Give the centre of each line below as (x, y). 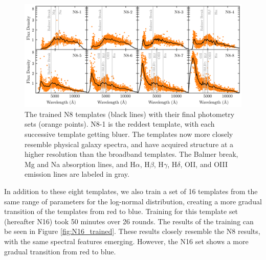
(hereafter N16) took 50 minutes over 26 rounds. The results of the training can (129, 221)
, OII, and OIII (204, 164)
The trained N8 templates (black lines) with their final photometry (130, 114)
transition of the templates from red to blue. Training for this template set (121, 211)
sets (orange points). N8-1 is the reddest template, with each (120, 124)
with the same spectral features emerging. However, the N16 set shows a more (126, 241)
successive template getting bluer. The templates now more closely (129, 134)
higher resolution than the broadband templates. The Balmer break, (131, 154)
